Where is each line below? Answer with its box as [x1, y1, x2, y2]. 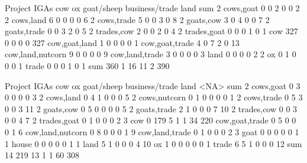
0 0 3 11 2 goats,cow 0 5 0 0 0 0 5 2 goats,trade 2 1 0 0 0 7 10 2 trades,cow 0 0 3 [5, 102, 298, 115]
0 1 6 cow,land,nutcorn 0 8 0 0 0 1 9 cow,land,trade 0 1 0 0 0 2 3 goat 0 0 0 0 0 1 [5, 125, 299, 138]
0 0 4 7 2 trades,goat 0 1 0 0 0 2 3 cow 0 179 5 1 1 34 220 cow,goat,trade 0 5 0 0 [5, 114, 296, 126]
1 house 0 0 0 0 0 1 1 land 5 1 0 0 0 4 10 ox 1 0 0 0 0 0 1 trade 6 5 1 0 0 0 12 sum [5, 137, 302, 149]
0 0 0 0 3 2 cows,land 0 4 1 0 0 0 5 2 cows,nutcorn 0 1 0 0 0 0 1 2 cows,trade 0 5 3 [5, 91, 303, 103]
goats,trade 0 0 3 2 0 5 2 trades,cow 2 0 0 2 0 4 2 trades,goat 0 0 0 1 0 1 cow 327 [5, 25, 298, 37]
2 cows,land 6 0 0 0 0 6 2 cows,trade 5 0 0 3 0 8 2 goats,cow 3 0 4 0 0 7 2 [5, 13, 270, 25]
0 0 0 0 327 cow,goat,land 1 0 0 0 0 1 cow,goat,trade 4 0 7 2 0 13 [5, 36, 240, 48]
